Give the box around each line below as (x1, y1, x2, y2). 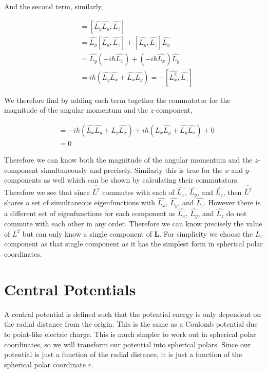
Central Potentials (4, 278, 136, 299)
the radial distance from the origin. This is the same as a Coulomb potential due (4, 318, 258, 329)
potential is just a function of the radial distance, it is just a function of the (4, 349, 242, 360)
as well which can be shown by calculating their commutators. (44, 174, 239, 185)
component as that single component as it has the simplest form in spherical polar (4, 238, 263, 249)
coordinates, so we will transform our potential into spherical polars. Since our (4, 339, 251, 349)
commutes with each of (102, 186, 175, 197)
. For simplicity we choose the (159, 228, 253, 239)
